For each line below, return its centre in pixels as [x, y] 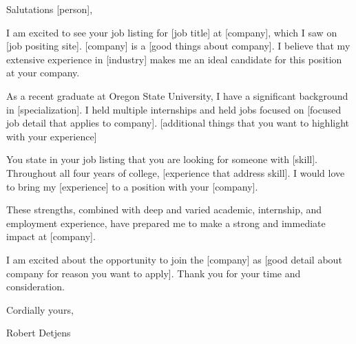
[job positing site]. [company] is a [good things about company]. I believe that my [178, 46]
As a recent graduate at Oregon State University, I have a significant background [177, 95]
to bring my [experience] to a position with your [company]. [132, 186]
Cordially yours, [40, 309]
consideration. [35, 287]
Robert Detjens [39, 333]
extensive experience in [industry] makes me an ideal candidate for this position [174, 59]
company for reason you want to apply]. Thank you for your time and [154, 273]
